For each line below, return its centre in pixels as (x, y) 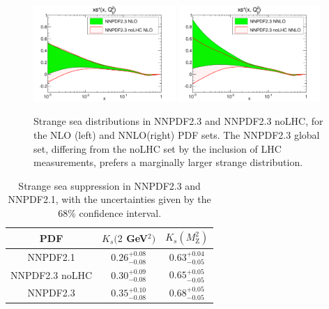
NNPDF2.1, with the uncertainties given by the (109, 199)
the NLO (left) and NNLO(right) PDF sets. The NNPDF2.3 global (177, 134)
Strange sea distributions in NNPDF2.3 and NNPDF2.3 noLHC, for (178, 121)
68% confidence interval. (110, 212)
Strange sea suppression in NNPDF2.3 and (109, 185)
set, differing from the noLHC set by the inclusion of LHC (158, 148)
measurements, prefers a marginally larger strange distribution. (168, 162)
